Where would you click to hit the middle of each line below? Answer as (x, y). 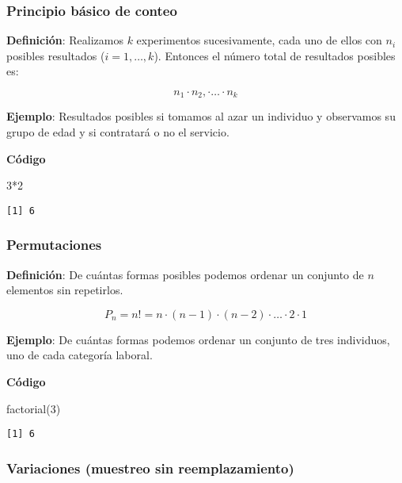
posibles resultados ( (56, 55)
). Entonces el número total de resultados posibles (275, 55)
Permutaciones (54, 245)
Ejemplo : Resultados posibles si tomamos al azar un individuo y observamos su (201, 116)
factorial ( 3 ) (34, 408)
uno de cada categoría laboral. (80, 355)
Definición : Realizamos (65, 40)
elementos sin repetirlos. (65, 290)
